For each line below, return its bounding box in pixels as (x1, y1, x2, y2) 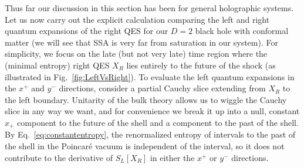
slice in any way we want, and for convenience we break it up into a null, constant (5, 105, 300, 117)
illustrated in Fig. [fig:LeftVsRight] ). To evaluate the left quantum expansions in (5, 70, 295, 83)
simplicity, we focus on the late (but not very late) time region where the (5, 47, 268, 60)
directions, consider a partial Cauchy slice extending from (59, 82, 266, 94)
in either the (150, 151, 195, 163)
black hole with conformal (195, 25, 289, 37)
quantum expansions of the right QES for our (5, 25, 168, 37)
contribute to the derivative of (5, 151, 113, 163)
